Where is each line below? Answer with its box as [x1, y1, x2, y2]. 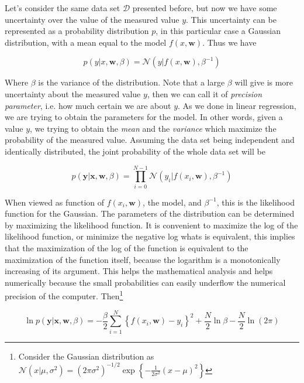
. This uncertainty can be [186, 13, 277, 25]
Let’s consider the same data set [5, 2, 120, 13]
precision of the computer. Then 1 [5, 288, 123, 302]
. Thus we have [202, 36, 257, 48]
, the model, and [143, 196, 202, 208]
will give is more [234, 76, 293, 88]
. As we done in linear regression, [178, 99, 296, 111]
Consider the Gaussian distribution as [18, 350, 154, 362]
